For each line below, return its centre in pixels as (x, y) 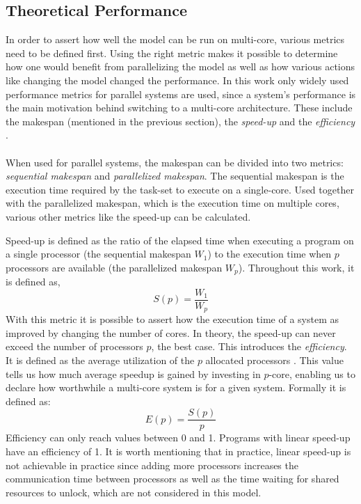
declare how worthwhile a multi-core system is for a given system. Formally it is (176, 387)
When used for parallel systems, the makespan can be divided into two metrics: (175, 162)
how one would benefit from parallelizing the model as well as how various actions (180, 66)
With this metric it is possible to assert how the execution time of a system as (173, 319)
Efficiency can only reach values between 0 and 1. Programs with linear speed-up (178, 438)
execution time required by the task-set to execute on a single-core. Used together (180, 189)
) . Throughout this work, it (296, 267)
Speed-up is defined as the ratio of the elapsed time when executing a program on (180, 240)
